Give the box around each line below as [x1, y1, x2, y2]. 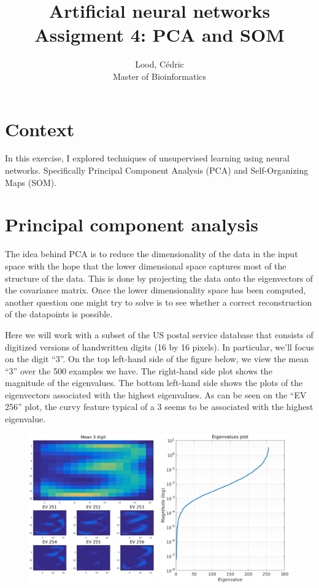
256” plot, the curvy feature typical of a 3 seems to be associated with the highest [5, 400, 313, 413]
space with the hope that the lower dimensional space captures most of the [5, 259, 286, 272]
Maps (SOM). [5, 176, 57, 188]
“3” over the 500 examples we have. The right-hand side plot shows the [5, 364, 272, 377]
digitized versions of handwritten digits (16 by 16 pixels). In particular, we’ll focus [5, 340, 314, 353]
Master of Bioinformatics [112, 69, 207, 82]
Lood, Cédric [135, 58, 184, 71]
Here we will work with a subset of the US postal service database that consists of [5, 328, 313, 341]
